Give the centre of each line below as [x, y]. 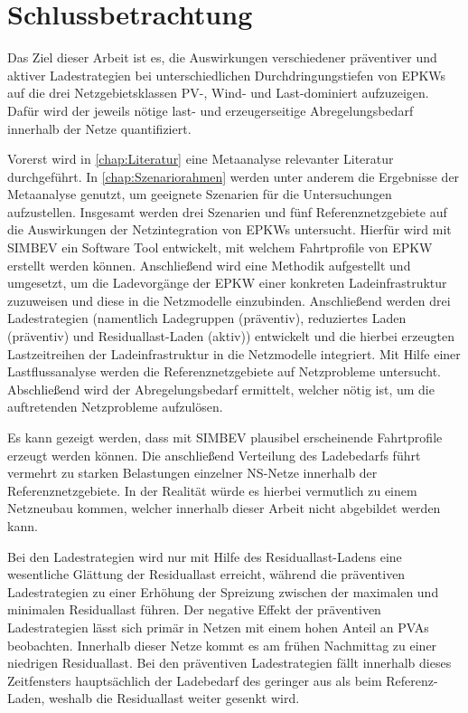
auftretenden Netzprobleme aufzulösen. [115, 407]
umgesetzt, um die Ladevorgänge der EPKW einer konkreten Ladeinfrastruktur [227, 283]
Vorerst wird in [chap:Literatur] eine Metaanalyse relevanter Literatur [201, 159]
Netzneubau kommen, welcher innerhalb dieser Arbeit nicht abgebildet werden [224, 508]
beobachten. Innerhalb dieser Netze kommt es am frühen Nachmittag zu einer [222, 645]
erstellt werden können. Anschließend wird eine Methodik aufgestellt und [209, 265]
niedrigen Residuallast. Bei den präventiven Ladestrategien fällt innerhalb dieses [229, 663]
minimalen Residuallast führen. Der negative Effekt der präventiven [194, 609]
